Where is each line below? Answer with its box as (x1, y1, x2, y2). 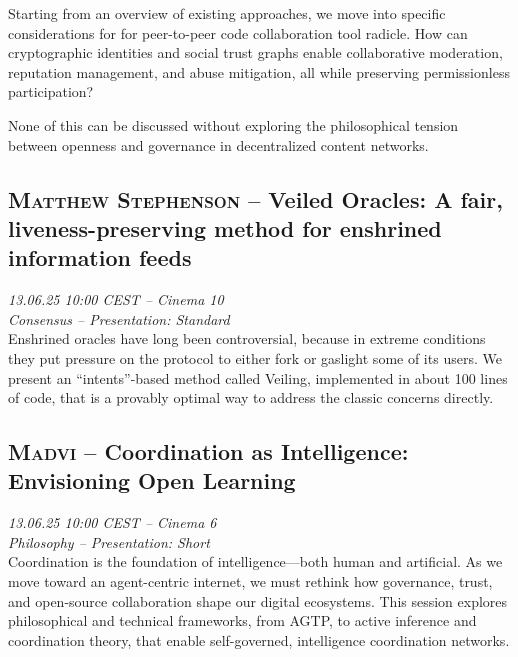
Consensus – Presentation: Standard (8, 308, 230, 329)
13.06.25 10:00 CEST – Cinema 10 (8, 289, 224, 310)
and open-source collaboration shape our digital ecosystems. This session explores (8, 590, 508, 611)
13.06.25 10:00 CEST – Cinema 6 (8, 512, 217, 533)
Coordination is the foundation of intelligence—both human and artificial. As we (8, 551, 503, 572)
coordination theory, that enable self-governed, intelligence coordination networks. (8, 629, 510, 650)
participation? (8, 81, 94, 102)
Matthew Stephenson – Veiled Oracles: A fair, (8, 183, 503, 214)
